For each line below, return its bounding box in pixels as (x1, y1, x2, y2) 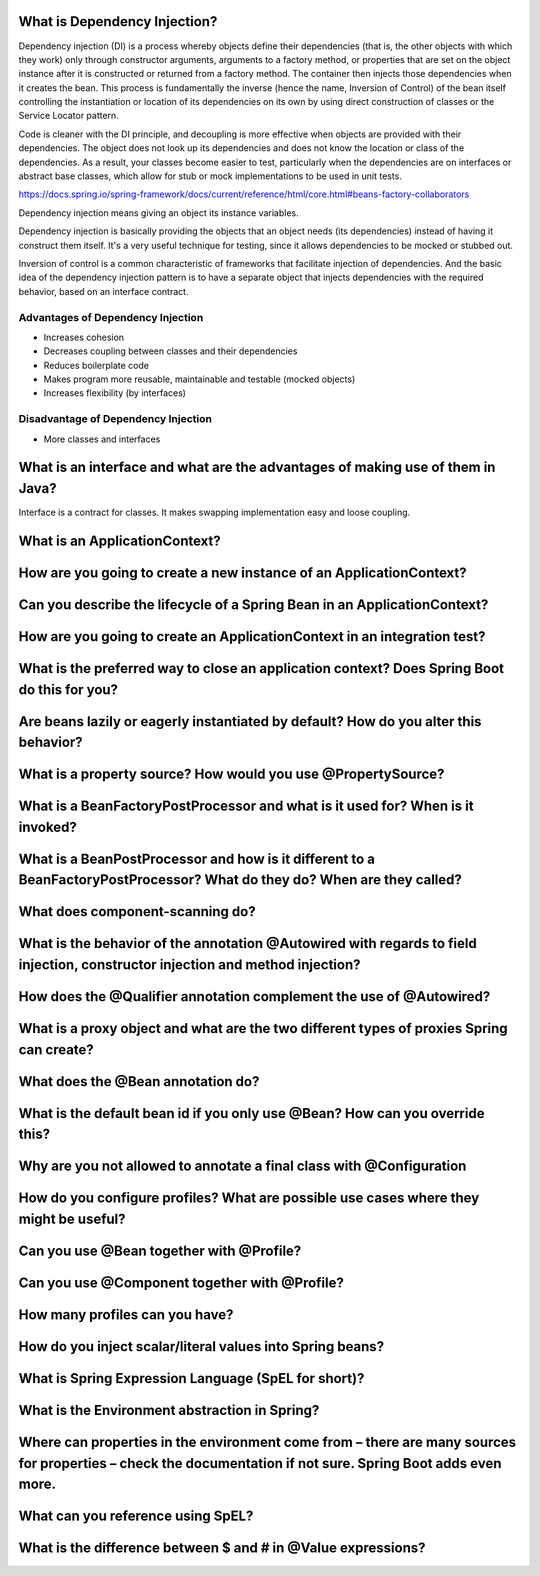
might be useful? (18, 1210, 126, 1227)
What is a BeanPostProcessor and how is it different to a (18, 850, 375, 867)
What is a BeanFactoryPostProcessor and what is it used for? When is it (18, 798, 474, 815)
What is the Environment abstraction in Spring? (18, 1402, 320, 1419)
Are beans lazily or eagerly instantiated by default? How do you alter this (18, 713, 482, 730)
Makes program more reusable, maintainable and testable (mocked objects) (43, 373, 356, 385)
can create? (18, 1041, 94, 1058)
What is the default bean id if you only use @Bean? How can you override (18, 1105, 485, 1122)
